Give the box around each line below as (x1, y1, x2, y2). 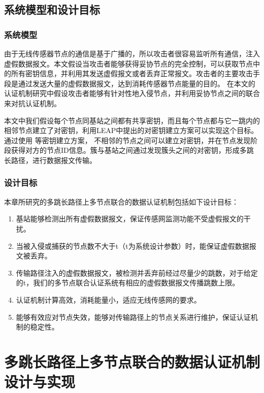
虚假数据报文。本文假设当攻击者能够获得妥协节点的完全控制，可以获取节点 (4, 58, 253, 69)
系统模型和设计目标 (4, 2, 100, 17)
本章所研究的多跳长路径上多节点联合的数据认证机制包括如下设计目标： (4, 196, 239, 207)
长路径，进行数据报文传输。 (4, 154, 96, 165)
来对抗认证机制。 (4, 97, 61, 108)
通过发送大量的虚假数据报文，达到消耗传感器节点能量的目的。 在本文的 (18, 78, 255, 88)
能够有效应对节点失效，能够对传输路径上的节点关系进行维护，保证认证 (16, 311, 251, 322)
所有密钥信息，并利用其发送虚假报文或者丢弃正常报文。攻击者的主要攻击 (11, 68, 253, 79)
